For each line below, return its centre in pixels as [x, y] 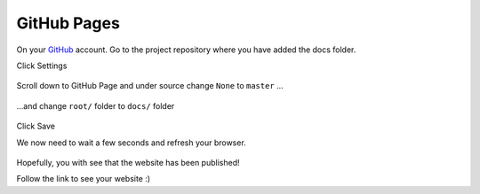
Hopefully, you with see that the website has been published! [128, 162]
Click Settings [42, 66]
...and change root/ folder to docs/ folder [96, 105]
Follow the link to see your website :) [84, 179]
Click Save [36, 126]
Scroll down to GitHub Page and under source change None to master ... [150, 86]
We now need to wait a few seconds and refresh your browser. [131, 143]
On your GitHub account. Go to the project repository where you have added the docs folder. [186, 50]
